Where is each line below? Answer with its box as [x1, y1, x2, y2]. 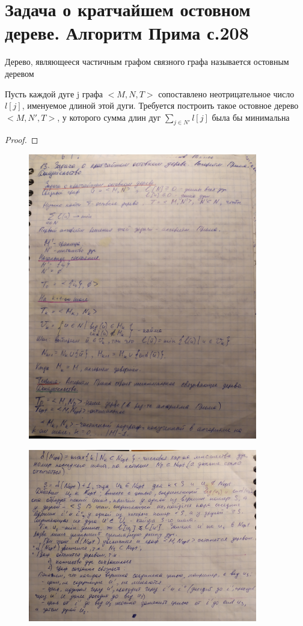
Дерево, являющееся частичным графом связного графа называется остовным [5, 55, 289, 68]
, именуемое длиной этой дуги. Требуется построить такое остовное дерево [22, 99, 299, 112]
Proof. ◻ [5, 133, 38, 146]
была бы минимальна [212, 111, 290, 123]
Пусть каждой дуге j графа [5, 87, 103, 100]
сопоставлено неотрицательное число [158, 87, 295, 100]
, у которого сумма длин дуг [57, 111, 161, 123]
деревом [5, 67, 34, 79]
